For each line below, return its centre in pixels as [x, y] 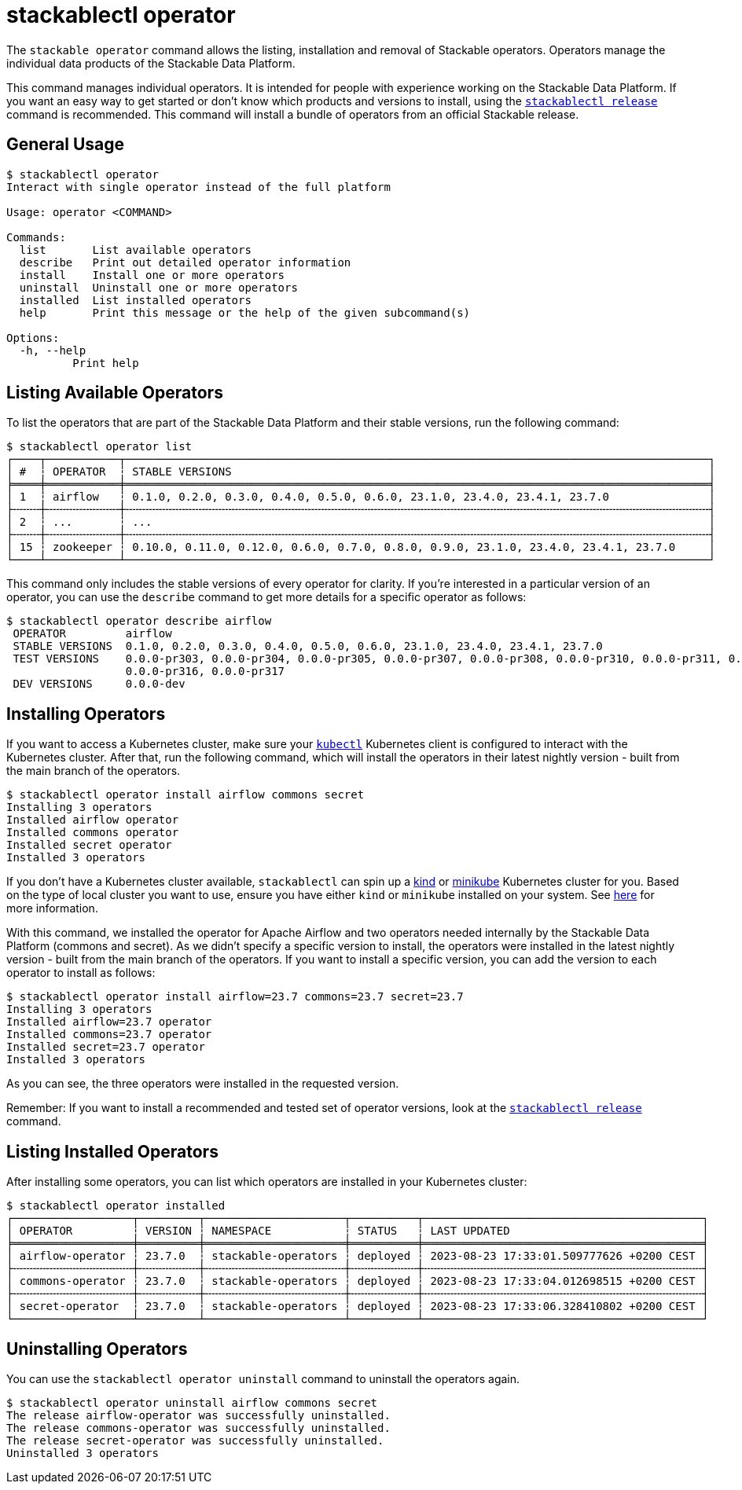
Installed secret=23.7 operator [106, 1047]
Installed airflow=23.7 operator [109, 1022]
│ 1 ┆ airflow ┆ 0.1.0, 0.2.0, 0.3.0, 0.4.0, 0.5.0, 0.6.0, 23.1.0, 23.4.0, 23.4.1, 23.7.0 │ [361, 497]
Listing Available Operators [115, 393]
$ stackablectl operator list [99, 447]
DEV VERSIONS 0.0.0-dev [99, 684]
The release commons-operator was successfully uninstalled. [198, 1428]
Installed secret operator [89, 845]
